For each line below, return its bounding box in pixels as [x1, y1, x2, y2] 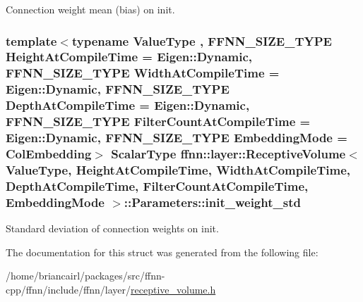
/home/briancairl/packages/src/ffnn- [6, 268, 165, 283]
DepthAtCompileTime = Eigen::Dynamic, [6, 96, 250, 114]
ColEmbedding [6, 144, 92, 162]
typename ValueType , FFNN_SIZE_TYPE [71, 32, 332, 49]
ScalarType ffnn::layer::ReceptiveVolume [111, 144, 346, 162]
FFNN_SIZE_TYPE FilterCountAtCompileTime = [6, 113, 311, 130]
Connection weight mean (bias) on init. [6, 2, 175, 16]
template [6, 32, 57, 49]
